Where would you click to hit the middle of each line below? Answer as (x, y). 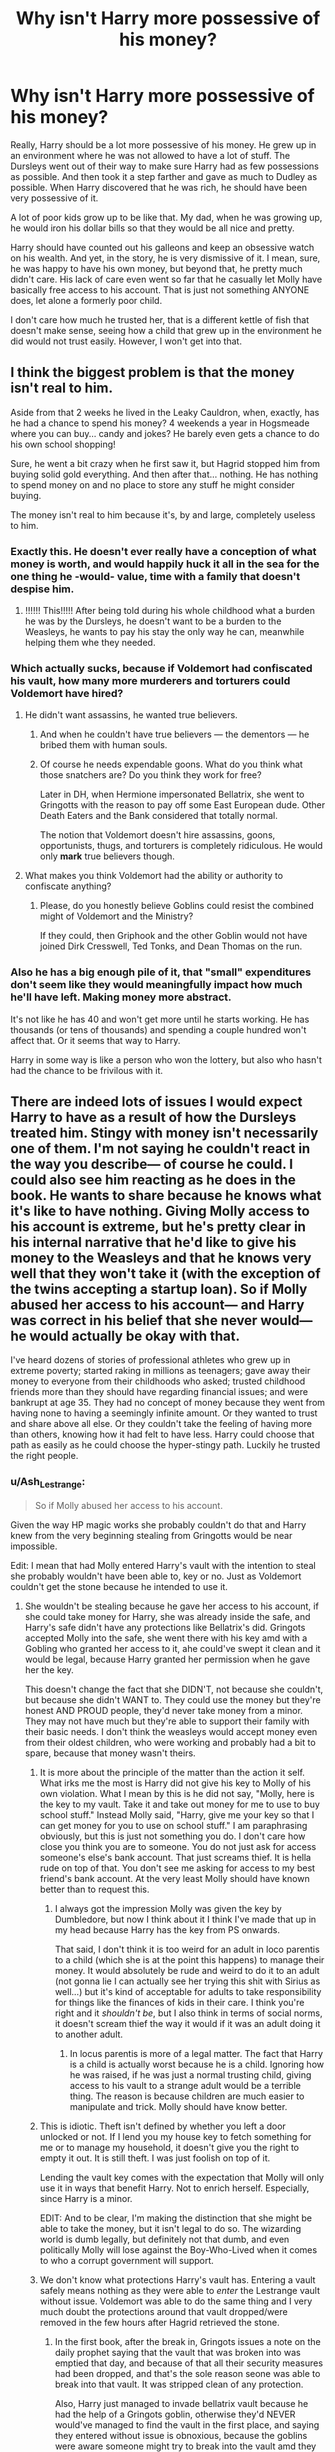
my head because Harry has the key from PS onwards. (167, 1930)
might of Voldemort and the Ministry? (116, 916)
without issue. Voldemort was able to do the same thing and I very (176, 2301)
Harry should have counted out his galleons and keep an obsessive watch (162, 247)
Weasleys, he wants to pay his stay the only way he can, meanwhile (164, 632)
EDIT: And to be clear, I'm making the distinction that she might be (176, 2218)
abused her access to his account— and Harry (157, 1305)
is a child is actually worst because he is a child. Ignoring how (197, 2064)
